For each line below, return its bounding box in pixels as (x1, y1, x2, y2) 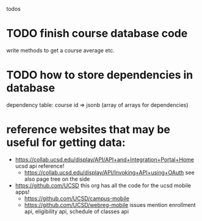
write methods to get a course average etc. (6, 46, 115, 54)
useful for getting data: (6, 136, 126, 150)
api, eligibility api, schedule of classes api (24, 208, 129, 215)
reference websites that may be (6, 123, 171, 137)
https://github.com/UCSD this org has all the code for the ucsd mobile (15, 181, 191, 189)
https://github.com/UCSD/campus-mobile (24, 195, 129, 202)
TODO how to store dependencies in (6, 68, 193, 82)
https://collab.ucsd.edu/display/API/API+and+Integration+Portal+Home (15, 156, 194, 163)
